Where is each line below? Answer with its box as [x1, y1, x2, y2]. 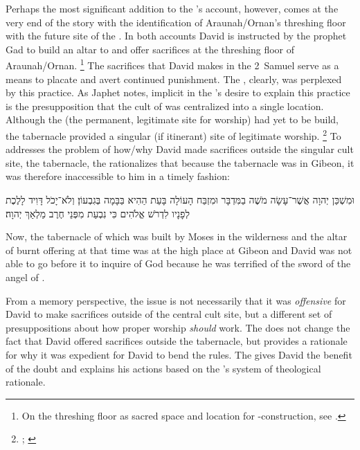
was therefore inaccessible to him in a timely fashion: [6, 169, 230, 183]
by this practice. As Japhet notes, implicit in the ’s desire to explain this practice [6, 85, 350, 100]
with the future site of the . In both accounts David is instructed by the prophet [6, 28, 347, 43]
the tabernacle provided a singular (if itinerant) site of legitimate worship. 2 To [6, 127, 341, 143]
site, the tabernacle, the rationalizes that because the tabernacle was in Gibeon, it [6, 155, 354, 170]
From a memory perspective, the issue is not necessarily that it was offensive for [6, 293, 346, 307]
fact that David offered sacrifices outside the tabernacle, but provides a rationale [6, 334, 348, 348]
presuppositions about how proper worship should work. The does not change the [6, 320, 350, 334]
